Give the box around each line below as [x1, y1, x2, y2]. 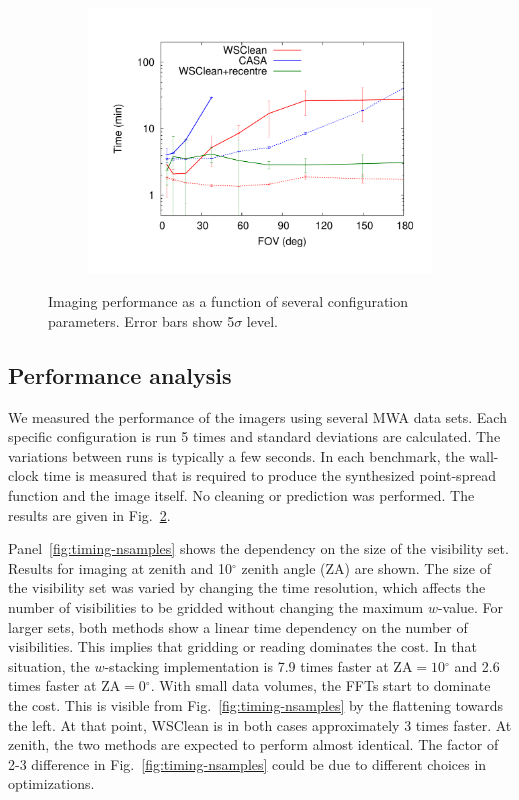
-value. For [437, 597, 504, 618]
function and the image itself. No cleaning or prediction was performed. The [8, 485, 475, 506]
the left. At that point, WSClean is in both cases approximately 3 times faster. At [8, 714, 512, 735]
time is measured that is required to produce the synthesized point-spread [43, 465, 496, 486]
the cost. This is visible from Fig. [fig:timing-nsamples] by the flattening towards [8, 695, 504, 716]
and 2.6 [454, 655, 500, 676]
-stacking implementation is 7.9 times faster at [104, 655, 389, 676]
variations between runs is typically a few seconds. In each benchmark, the [8, 445, 465, 466]
